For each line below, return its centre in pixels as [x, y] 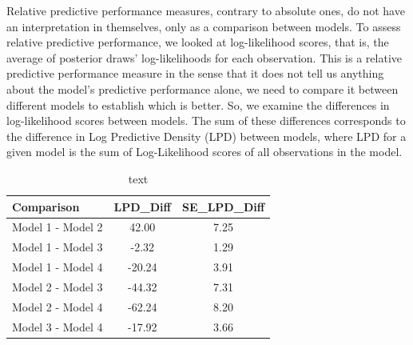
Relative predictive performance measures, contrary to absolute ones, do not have [206, 10]
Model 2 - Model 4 [58, 306]
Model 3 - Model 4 [58, 326]
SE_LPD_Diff [223, 206]
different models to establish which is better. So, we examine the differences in [198, 104]
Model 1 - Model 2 [58, 227]
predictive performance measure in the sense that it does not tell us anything [195, 73]
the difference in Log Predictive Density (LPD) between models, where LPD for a [206, 136]
